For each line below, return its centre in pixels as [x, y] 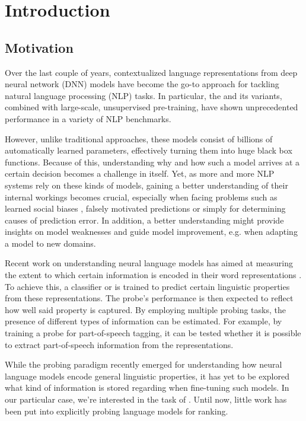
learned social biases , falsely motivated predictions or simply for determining [145, 208]
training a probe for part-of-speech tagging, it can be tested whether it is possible [153, 333]
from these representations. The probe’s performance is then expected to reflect [149, 298]
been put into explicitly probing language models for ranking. [117, 411]
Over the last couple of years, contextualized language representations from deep [151, 72]
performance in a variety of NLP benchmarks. [88, 118]
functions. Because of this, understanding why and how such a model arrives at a [152, 162]
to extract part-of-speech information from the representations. [119, 344]
